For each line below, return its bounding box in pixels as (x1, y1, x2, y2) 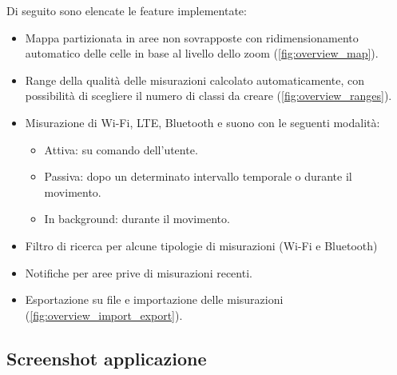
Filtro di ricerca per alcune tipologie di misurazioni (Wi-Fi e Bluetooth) (25, 237, 378, 253)
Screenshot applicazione (6, 345, 207, 370)
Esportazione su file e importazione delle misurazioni (25, 291, 284, 308)
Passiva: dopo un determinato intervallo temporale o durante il (44, 168, 352, 185)
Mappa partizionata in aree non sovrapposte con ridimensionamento (25, 29, 359, 46)
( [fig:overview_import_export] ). (25, 306, 183, 323)
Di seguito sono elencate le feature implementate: (6, 2, 247, 18)
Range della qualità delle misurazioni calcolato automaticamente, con (25, 71, 364, 88)
